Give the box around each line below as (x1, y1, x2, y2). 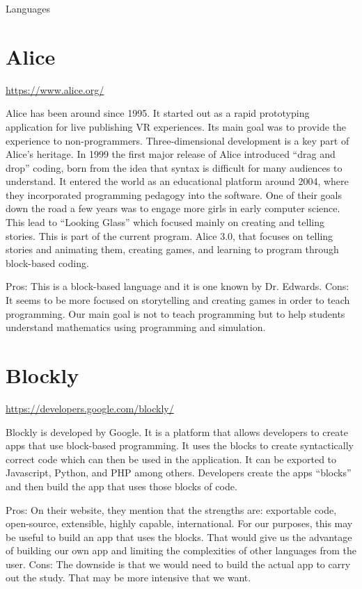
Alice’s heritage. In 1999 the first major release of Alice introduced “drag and (6, 147, 336, 161)
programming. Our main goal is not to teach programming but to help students (6, 306, 345, 321)
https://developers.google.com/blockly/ (6, 401, 174, 415)
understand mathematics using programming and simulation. (6, 320, 266, 334)
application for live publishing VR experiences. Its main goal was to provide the (6, 119, 347, 134)
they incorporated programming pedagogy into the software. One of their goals (6, 187, 343, 202)
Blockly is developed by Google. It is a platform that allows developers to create (6, 424, 348, 439)
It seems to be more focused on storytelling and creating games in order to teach (6, 293, 350, 307)
